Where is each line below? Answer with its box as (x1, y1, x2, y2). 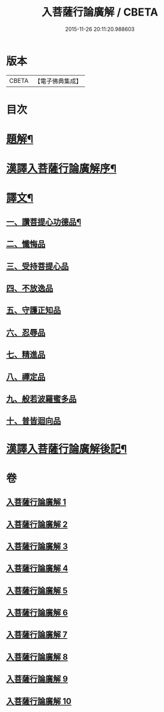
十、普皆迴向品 (6, 416, 61, 426)
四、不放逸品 (6, 284, 53, 293)
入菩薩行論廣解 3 (6, 541, 68, 551)
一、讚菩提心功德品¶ (6, 217, 81, 227)
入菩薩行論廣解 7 (6, 630, 68, 640)
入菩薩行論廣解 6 (6, 608, 68, 618)
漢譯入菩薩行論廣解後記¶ (6, 442, 127, 456)
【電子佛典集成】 (34, 77, 82, 85)
